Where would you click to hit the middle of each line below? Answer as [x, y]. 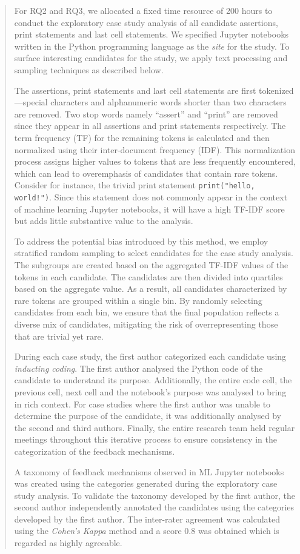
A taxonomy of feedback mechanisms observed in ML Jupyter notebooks [149, 471]
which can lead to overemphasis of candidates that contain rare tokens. [146, 173]
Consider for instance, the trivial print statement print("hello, [135, 185]
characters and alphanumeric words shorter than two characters [168, 102]
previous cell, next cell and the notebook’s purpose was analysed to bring [150, 391]
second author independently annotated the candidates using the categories [154, 507]
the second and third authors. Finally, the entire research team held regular [155, 427]
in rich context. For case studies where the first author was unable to [142, 404]
